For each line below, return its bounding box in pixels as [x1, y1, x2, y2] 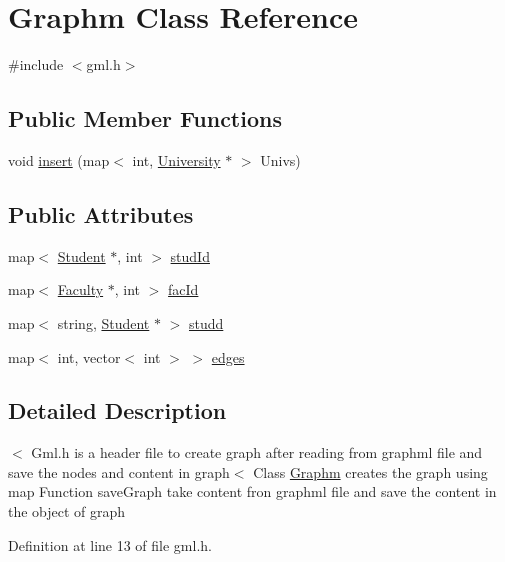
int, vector [57, 346, 121, 367]
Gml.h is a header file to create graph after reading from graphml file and [31, 442, 483, 463]
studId [170, 245, 210, 266]
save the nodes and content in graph [8, 461, 230, 482]
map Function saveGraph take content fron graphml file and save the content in [8, 481, 497, 502]
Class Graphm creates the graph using [253, 461, 488, 482]
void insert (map [8, 149, 110, 170]
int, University [132, 149, 221, 170]
